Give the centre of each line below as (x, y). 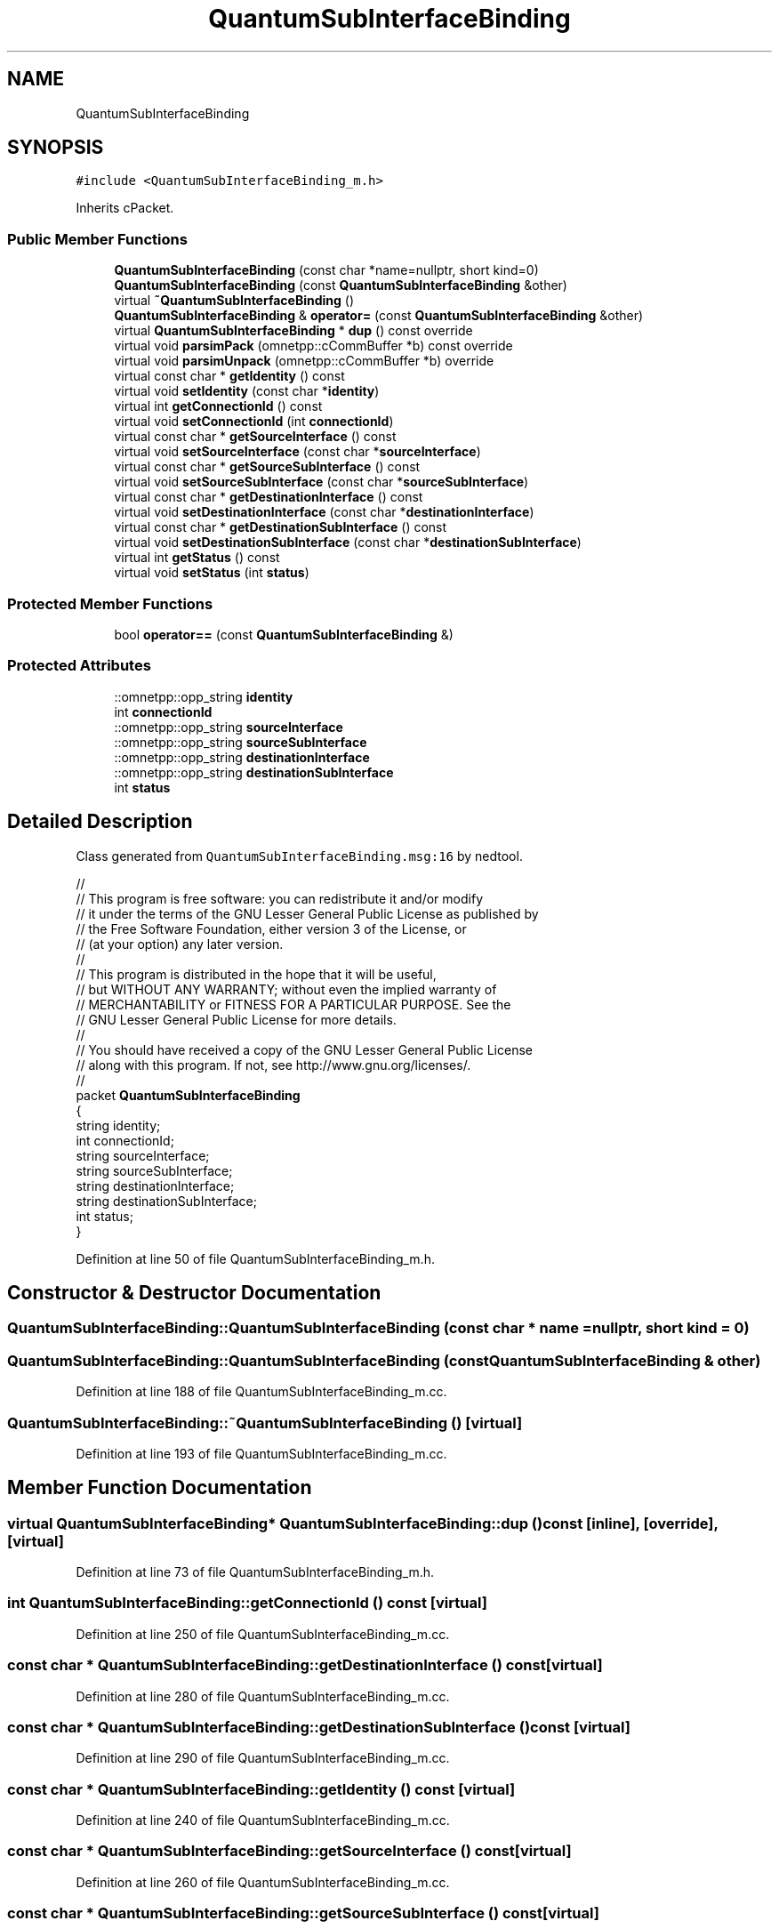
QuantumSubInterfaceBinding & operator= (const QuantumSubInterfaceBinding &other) (379, 316)
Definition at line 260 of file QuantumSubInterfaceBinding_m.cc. (263, 1882)
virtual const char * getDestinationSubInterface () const (281, 527)
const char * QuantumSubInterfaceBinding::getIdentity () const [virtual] (261, 1789)
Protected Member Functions (110, 603)
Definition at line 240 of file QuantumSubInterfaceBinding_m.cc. (263, 1820)
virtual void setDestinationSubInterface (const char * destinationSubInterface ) (348, 543)
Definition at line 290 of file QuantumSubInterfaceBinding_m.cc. (263, 1758)
